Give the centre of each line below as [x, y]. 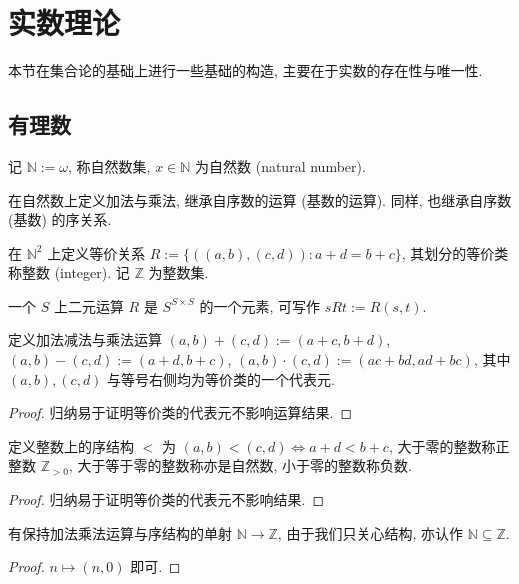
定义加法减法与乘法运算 [85, 339]
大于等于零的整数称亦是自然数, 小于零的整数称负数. [244, 465]
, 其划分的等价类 [455, 252]
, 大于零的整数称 [442, 445]
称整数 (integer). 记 [69, 272]
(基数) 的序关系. [60, 219]
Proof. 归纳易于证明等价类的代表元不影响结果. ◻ [166, 499]
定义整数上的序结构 [71, 445]
